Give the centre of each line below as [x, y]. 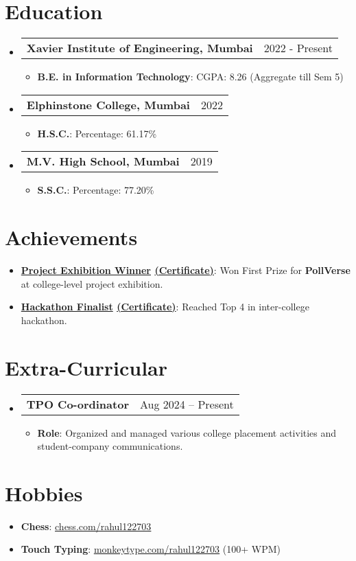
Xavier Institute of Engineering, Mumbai [140, 48]
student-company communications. [110, 446]
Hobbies [44, 493]
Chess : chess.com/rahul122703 [86, 526]
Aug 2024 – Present [187, 404]
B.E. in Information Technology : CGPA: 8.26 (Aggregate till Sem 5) [190, 77]
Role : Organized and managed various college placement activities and [187, 432]
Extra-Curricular [86, 367]
